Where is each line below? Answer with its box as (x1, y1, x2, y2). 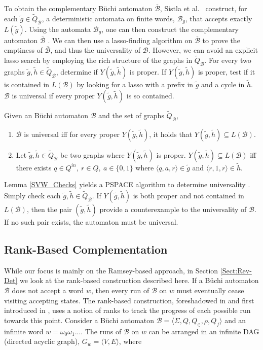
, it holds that (149, 128, 193, 139)
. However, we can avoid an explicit (148, 45, 258, 55)
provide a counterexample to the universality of (99, 204, 247, 215)
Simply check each (4, 190, 61, 201)
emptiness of (4, 45, 43, 55)
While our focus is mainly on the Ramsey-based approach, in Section (4, 265, 218, 275)
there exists (16, 162, 52, 172)
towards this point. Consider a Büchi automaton (4, 314, 155, 325)
